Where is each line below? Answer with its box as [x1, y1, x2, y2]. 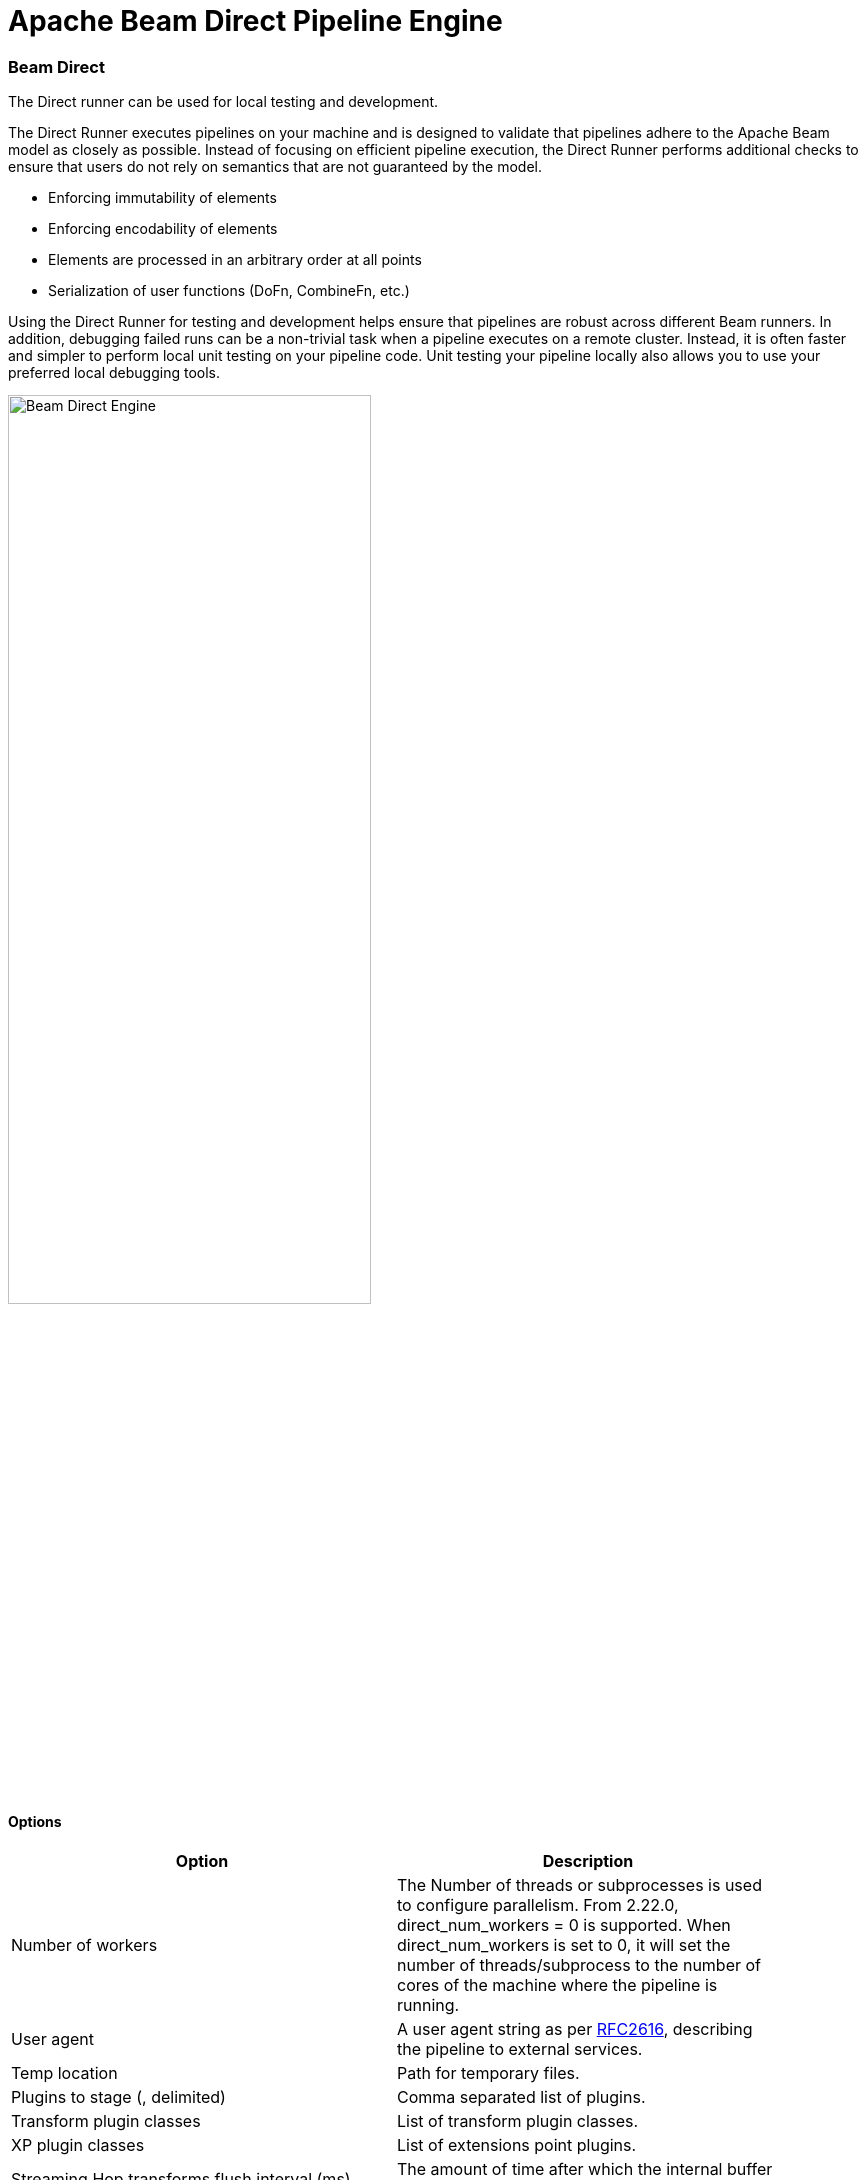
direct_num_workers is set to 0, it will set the [397, 1935, 731, 1956]
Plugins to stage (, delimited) [11, 2087, 226, 2108]
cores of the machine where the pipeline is [397, 1975, 718, 1996]
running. [397, 1995, 460, 2016]
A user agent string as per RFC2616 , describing [397, 2019, 753, 2040]
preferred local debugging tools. [8, 364, 221, 382]
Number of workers [11, 1935, 158, 1956]
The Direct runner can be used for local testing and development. [8, 93, 439, 111]
